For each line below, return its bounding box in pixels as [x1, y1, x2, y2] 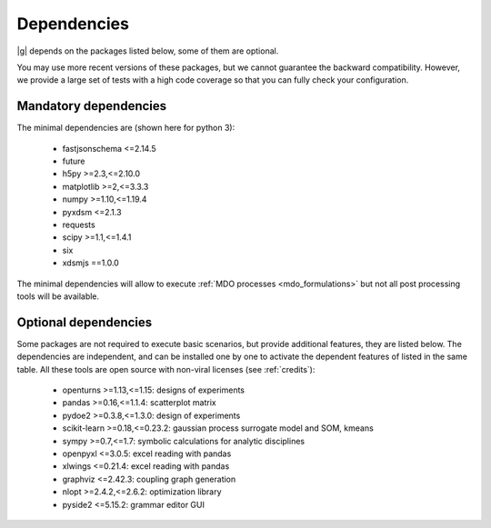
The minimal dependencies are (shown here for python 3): [16, 123, 235, 134]
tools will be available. [16, 291, 100, 302]
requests [62, 219, 95, 230]
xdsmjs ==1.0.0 [62, 257, 120, 268]
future [62, 155, 85, 167]
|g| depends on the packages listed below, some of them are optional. [16, 45, 279, 56]
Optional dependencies [16, 314, 153, 330]
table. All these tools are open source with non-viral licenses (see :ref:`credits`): [16, 364, 316, 374]
